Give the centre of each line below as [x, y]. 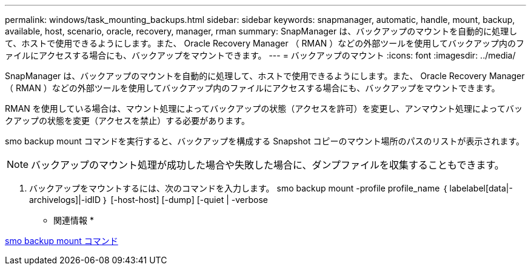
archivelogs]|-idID [65, 200]
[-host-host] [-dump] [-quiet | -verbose [189, 200]
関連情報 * [74, 220]
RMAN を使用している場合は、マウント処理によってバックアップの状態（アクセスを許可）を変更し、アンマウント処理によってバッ [264, 108]
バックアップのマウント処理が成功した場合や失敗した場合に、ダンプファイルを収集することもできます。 [268, 165]
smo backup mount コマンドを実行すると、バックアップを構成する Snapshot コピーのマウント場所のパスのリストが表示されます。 [265, 141]
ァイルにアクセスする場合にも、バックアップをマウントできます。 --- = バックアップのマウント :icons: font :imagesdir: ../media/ [260, 55]
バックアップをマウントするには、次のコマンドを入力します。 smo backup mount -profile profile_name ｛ [238, 188]
